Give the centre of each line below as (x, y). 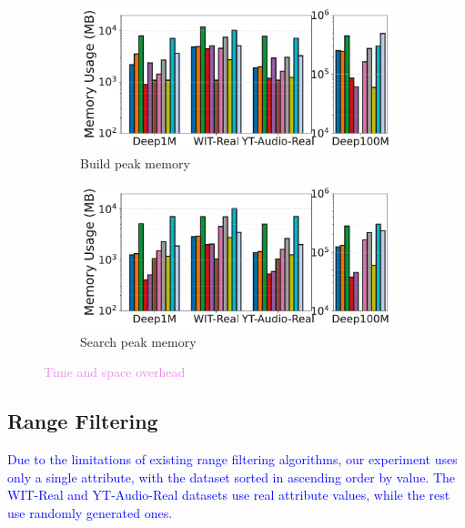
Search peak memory (138, 341)
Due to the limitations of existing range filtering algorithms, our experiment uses (232, 459)
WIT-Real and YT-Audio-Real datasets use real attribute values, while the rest (229, 495)
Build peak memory (135, 163)
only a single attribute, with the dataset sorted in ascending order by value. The (232, 477)
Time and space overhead (115, 372)
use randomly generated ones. (90, 513)
